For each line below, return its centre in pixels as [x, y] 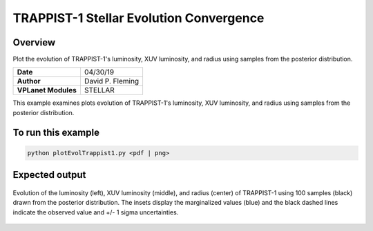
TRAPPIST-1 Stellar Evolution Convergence [138, 18]
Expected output [49, 175]
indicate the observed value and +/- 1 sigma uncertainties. [96, 212]
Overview [34, 42]
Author [29, 81]
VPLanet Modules [47, 90]
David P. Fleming [112, 81]
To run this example [56, 132]
